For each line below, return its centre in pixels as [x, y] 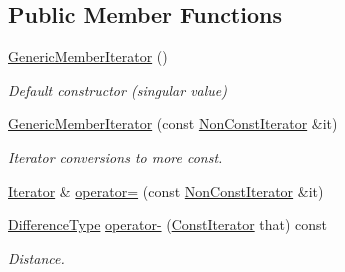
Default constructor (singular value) [118, 89]
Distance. [36, 257]
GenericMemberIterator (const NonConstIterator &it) [173, 123]
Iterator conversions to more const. [115, 156]
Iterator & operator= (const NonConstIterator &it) [166, 190]
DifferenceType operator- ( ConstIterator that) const [168, 224]
